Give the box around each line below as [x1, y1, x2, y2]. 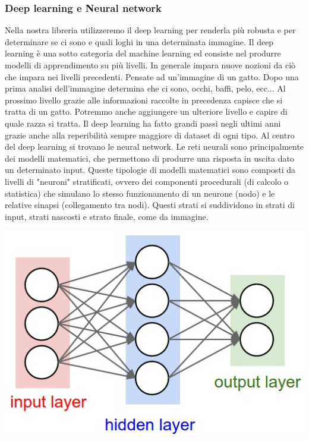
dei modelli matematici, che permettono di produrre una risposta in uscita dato [5, 152, 294, 164]
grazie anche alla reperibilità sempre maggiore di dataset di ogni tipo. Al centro [5, 128, 295, 141]
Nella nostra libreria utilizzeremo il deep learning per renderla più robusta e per [5, 24, 296, 36]
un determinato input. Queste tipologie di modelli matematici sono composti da [5, 163, 296, 176]
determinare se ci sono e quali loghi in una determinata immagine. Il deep [5, 35, 274, 48]
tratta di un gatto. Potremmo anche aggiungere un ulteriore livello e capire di [5, 105, 288, 118]
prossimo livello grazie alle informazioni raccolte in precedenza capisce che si [5, 93, 283, 106]
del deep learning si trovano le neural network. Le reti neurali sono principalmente [5, 140, 304, 153]
